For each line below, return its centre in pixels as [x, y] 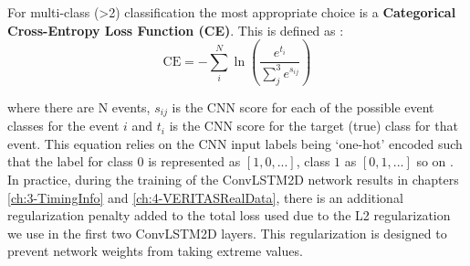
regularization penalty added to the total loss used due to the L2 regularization [229, 215]
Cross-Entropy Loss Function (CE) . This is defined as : [176, 30]
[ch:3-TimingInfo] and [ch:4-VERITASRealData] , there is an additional [205, 197]
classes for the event [63, 126]
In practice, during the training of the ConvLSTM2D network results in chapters [233, 179]
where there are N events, [79, 106]
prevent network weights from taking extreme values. [155, 251]
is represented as [194, 161]
